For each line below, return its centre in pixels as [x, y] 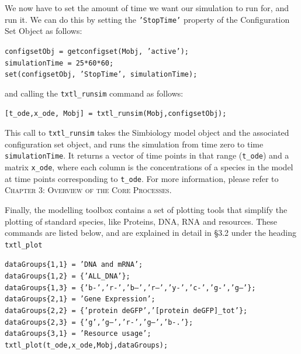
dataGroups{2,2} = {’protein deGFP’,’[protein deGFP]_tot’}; [126, 311]
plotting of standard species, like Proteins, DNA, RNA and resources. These [141, 221]
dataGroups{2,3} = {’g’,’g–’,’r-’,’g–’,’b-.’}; [99, 322]
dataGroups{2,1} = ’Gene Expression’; [80, 299]
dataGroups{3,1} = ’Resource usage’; [78, 334]
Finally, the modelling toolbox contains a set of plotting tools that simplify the [146, 209]
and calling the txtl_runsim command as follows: [94, 93]
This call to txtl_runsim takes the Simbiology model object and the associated [147, 133]
